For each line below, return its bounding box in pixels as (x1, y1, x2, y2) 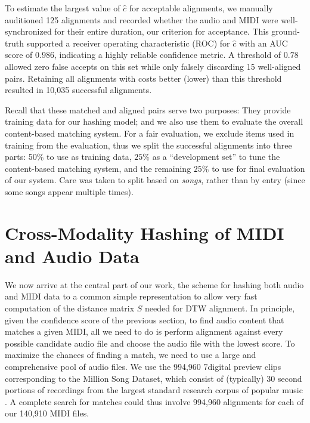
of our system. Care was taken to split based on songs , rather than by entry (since (5, 174, 305, 186)
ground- (271, 25, 300, 38)
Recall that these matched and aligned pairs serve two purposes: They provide (5, 103, 291, 116)
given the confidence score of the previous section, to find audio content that (5, 313, 284, 326)
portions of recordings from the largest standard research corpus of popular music (5, 384, 303, 396)
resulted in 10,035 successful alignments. (5, 84, 152, 96)
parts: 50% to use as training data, (5, 150, 132, 163)
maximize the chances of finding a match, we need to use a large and (5, 348, 256, 361)
